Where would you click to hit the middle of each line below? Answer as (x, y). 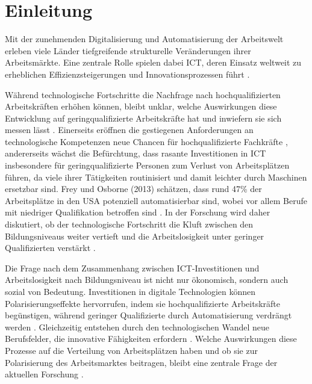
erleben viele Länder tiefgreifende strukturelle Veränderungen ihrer (128, 50)
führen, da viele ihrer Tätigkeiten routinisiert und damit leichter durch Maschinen (156, 177)
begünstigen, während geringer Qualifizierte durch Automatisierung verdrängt (148, 315)
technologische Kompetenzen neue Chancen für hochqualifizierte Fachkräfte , (146, 141)
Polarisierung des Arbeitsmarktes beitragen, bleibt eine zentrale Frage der (141, 362)
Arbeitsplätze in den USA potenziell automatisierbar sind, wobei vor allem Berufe (156, 200)
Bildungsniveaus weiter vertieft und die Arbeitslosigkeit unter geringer (135, 236)
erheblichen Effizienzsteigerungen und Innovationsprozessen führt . (127, 74)
